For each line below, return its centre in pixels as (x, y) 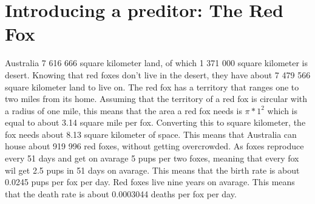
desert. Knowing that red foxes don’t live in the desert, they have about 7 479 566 (158, 74)
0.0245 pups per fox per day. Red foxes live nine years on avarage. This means (150, 182)
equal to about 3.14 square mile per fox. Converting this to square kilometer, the (155, 122)
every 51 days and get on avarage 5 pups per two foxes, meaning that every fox (152, 158)
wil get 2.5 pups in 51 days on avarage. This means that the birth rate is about (152, 170)
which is (283, 110)
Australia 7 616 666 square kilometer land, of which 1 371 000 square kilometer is (157, 63)
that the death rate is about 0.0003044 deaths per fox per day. (121, 193)
